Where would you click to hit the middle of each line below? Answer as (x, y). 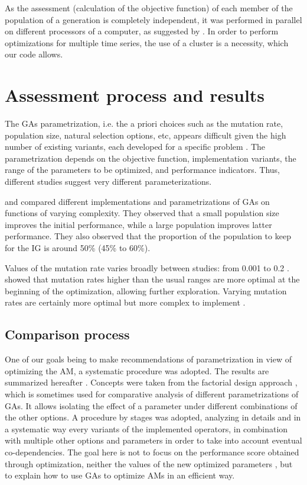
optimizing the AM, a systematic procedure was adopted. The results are (137, 370)
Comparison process (67, 334)
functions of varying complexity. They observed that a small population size (142, 213)
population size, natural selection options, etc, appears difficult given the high (146, 135)
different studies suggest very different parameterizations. (108, 182)
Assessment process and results (135, 95)
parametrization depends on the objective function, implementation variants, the (151, 158)
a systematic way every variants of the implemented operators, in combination (146, 428)
